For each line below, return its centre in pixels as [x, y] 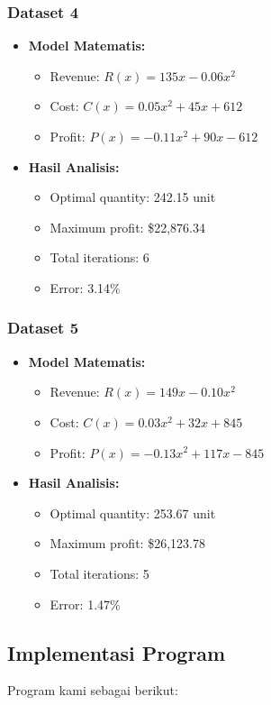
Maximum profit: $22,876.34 [127, 227]
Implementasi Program [117, 652]
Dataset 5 [43, 328]
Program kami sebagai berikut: [93, 690]
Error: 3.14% [85, 287]
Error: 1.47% [85, 604]
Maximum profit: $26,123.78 [127, 543]
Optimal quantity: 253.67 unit [133, 513]
